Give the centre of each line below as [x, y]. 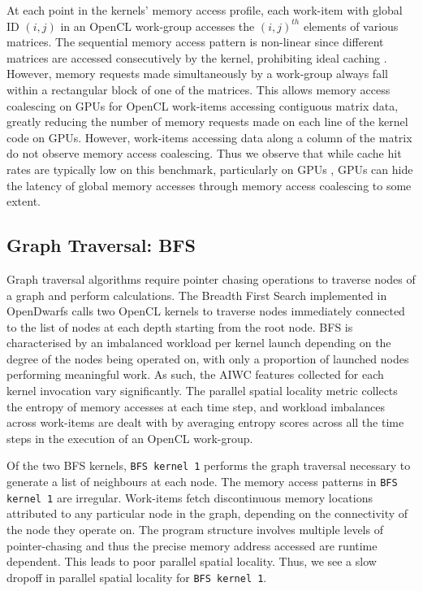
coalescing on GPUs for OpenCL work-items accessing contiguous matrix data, [203, 105]
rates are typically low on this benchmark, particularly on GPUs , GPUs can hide [210, 169]
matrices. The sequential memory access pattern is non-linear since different [195, 42]
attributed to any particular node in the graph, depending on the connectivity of [207, 513]
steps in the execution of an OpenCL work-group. [130, 438]
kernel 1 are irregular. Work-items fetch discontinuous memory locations [190, 497]
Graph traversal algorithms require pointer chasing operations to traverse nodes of [211, 278]
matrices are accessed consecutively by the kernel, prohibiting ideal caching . [197, 57]
